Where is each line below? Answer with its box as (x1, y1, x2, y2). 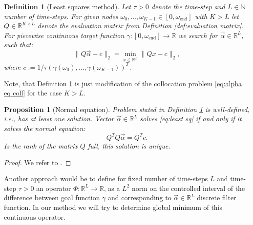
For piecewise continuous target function (4, 30, 125, 40)
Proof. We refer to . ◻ (4, 157, 71, 167)
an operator (36, 183, 71, 193)
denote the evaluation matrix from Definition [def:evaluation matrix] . (37, 20, 244, 31)
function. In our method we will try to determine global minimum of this (4, 202, 223, 212)
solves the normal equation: (4, 123, 85, 133)
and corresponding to (108, 192, 171, 203)
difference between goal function (4, 192, 100, 203)
